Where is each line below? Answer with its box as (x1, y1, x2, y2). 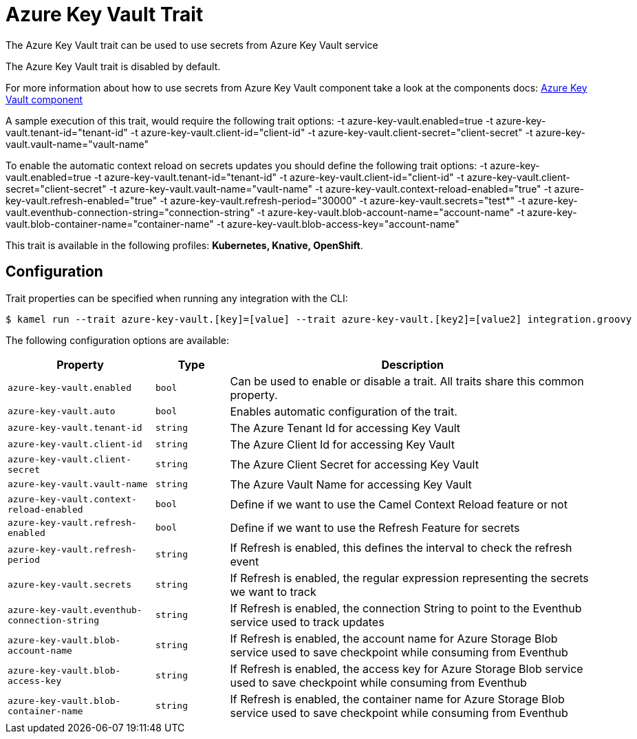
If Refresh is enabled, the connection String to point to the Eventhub (230, 601, 582, 615)
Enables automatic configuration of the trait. (230, 404, 457, 418)
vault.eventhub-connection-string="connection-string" (6, 206, 255, 218)
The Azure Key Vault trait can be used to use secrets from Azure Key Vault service (6, 39, 378, 51)
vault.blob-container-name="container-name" (6, 217, 214, 230)
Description (381, 357, 444, 372)
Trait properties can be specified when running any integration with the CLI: (6, 292, 348, 304)
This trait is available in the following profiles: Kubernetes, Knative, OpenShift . (6, 239, 363, 251)
